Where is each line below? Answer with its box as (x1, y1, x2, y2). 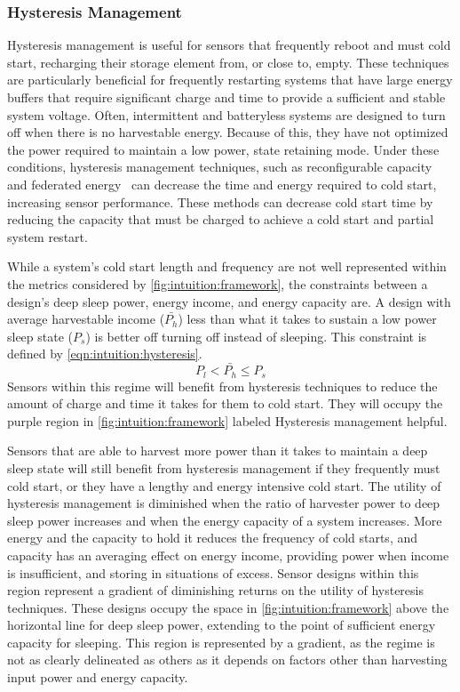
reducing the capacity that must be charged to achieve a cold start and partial (7, 210, 434, 229)
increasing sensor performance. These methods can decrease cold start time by (7, 192, 433, 211)
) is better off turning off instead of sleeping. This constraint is (85, 326, 427, 345)
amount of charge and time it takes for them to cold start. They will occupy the (7, 394, 443, 413)
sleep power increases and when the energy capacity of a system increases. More (7, 511, 442, 529)
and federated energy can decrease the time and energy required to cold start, (7, 174, 437, 193)
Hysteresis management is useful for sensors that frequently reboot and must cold (7, 36, 451, 54)
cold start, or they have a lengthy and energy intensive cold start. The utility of (7, 476, 441, 495)
